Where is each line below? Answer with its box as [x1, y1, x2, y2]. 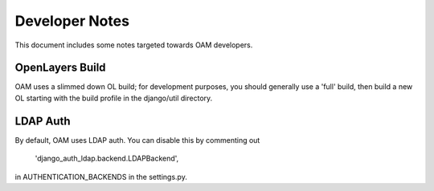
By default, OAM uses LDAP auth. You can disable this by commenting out [14, 135, 260, 144]
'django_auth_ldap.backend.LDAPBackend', [35, 153, 179, 164]
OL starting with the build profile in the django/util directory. [14, 93, 213, 103]
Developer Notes [14, 12, 130, 30]
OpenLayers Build [14, 61, 106, 75]
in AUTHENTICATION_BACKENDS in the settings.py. [14, 172, 188, 181]
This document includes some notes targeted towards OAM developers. [14, 40, 253, 50]
